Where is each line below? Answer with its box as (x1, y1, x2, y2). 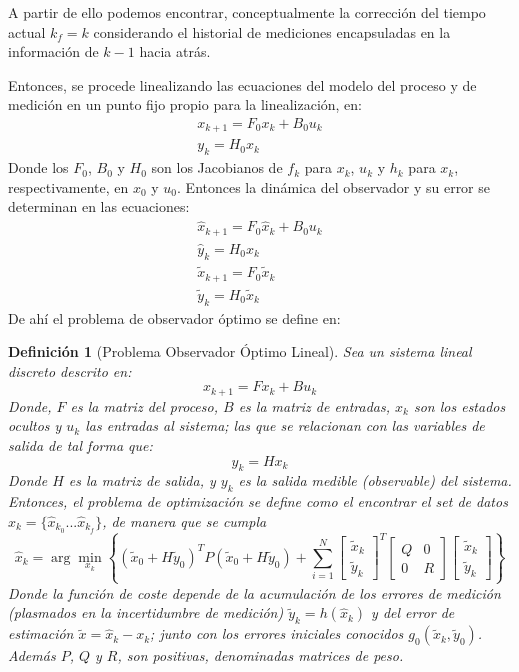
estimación (8, 623, 74, 644)
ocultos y (8, 415, 62, 436)
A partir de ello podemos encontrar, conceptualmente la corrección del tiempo (8, 2, 486, 22)
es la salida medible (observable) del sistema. (238, 470, 512, 491)
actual (8, 21, 46, 42)
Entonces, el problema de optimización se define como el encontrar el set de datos (8, 491, 508, 512)
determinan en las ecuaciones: (8, 196, 190, 217)
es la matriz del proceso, (70, 395, 218, 416)
